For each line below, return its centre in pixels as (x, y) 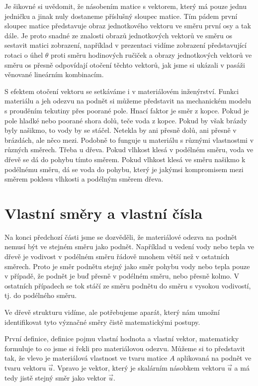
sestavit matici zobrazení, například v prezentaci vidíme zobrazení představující (126, 45)
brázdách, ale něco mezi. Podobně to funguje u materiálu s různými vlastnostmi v (129, 140)
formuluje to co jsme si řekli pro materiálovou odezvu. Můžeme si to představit (125, 348)
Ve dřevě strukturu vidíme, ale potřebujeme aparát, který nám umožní (112, 312)
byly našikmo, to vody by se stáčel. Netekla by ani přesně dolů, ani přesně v (121, 130)
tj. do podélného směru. (41, 295)
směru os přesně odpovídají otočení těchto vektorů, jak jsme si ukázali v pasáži (125, 64)
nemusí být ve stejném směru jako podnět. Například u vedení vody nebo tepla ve (129, 246)
